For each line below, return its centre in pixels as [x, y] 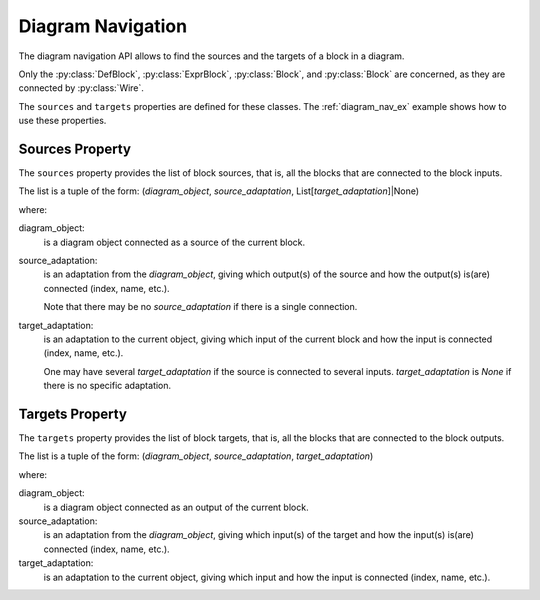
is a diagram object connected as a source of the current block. [174, 242]
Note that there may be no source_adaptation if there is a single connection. [200, 307]
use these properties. [62, 121]
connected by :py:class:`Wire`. [81, 88]
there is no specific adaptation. [107, 386]
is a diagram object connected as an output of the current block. [176, 507]
